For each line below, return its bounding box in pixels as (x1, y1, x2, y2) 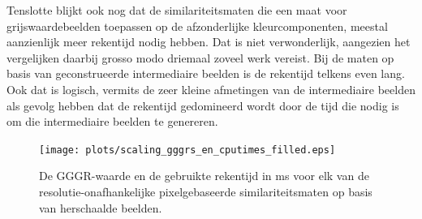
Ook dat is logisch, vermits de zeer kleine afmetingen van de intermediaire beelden (6, 80, 416, 97)
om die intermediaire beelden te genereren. (6, 113, 218, 130)
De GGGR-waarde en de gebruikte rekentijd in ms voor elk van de (39, 167, 369, 184)
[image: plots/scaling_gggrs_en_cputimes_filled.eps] (39, 144, 336, 156)
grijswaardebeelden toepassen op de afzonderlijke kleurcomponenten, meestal (6, 17, 388, 34)
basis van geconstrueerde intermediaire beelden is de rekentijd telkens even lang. (6, 65, 405, 82)
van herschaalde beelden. (39, 199, 162, 216)
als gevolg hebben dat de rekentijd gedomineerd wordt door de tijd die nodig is (6, 97, 399, 114)
